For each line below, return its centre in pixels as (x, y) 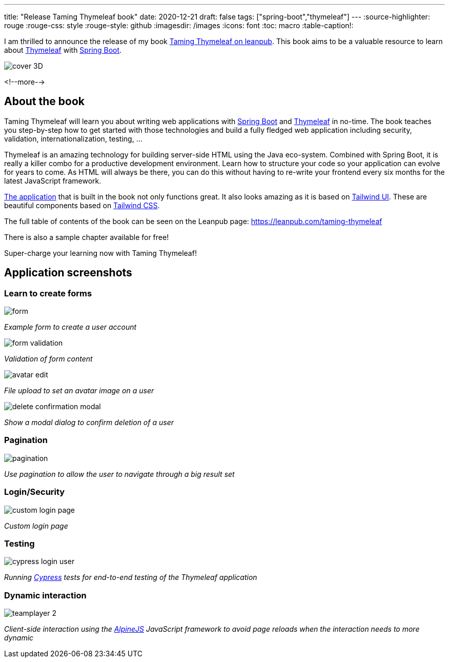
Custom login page (36, 526)
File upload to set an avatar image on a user (79, 391)
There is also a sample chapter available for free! (87, 237)
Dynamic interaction (45, 595)
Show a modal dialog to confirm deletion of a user (89, 423)
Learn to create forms (48, 293)
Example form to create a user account (70, 327)
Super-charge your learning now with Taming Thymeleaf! (100, 253)
